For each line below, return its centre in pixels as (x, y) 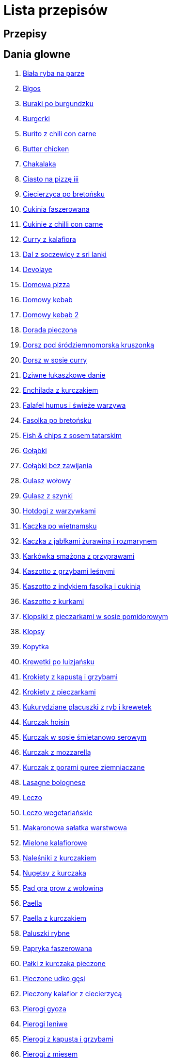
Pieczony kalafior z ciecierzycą (72, 993)
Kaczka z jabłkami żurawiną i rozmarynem (90, 541)
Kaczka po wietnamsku (60, 526)
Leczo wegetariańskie (58, 812)
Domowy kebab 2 (51, 314)
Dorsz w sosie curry (55, 360)
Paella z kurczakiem (55, 918)
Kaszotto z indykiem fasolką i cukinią (82, 586)
